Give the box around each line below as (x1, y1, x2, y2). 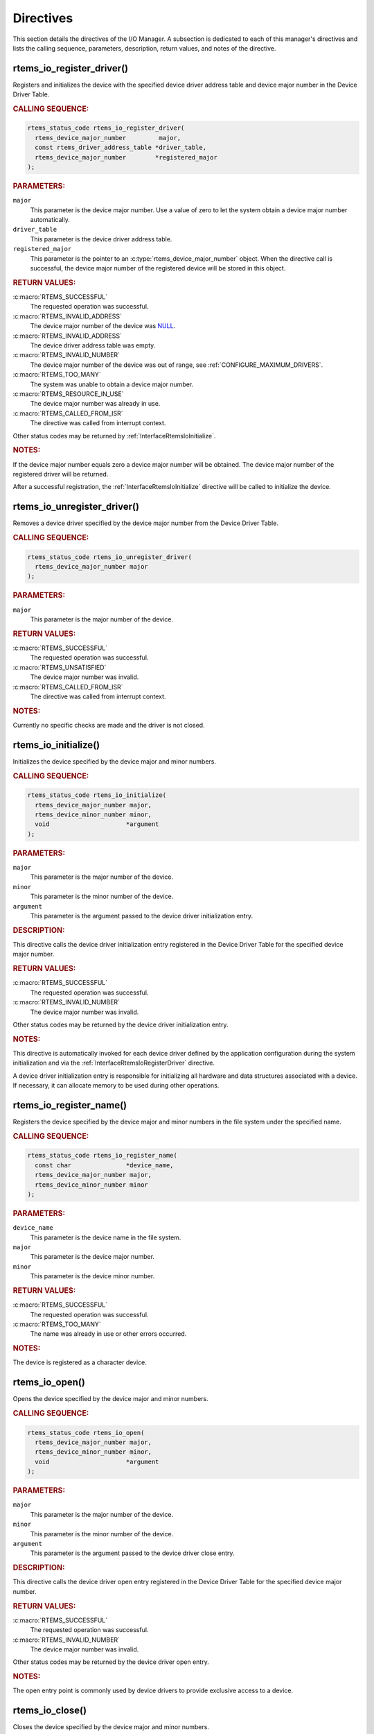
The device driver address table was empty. (30, 341, 156, 350)
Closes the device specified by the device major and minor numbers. (12, 1723, 209, 1731)
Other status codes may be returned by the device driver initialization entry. (12, 1020, 229, 1029)
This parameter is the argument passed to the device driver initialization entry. (30, 911, 253, 920)
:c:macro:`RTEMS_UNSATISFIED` (12, 663, 107, 671)
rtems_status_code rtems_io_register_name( (27, 1151, 178, 1160)
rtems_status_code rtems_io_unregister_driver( (27, 553, 192, 561)
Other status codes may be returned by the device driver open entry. (12, 1658, 209, 1666)
